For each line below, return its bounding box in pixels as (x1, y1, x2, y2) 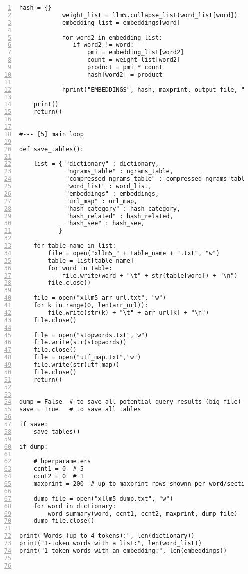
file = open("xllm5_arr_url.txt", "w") (33, 294, 166, 302)
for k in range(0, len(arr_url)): (33, 302, 148, 309)
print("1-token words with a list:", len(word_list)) (19, 540, 202, 547)
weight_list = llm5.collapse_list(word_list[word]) (62, 11, 238, 19)
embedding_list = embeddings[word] (62, 19, 181, 26)
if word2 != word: (73, 41, 134, 49)
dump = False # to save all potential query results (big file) (19, 398, 241, 406)
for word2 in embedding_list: (62, 34, 163, 41)
